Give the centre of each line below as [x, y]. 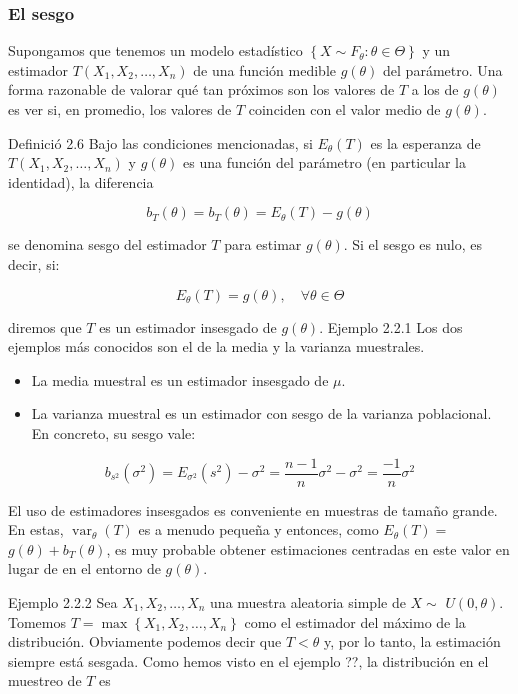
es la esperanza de [425, 142]
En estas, [36, 529]
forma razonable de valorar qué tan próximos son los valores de [201, 89]
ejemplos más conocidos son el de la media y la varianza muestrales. [216, 346]
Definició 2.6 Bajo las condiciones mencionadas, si [160, 142]
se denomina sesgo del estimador [107, 244]
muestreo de [45, 680]
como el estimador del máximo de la [355, 621]
